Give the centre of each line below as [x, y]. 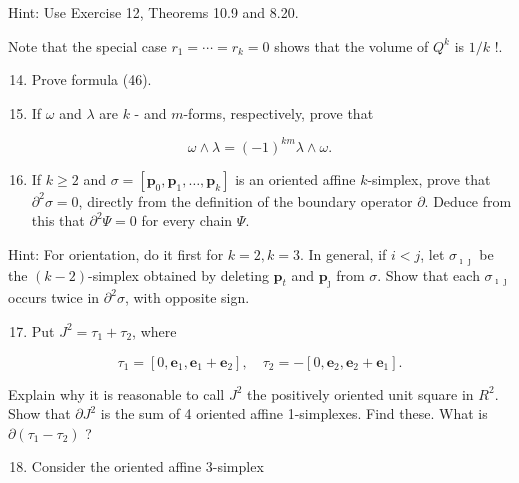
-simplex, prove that [429, 178]
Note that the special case [87, 45]
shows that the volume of [351, 45]
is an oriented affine [295, 178]
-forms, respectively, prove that [278, 112]
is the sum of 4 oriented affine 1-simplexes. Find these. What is [294, 413]
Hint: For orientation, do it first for [116, 254]
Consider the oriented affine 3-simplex [147, 466]
